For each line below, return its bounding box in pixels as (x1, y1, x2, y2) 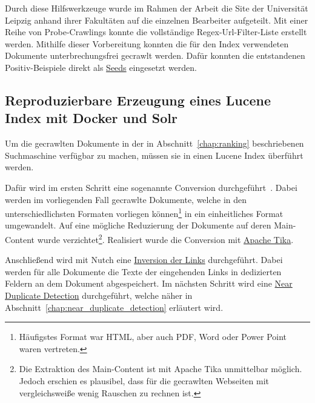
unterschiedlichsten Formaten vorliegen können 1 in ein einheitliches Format (5, 205, 283, 219)
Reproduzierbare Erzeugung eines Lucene (5, 90, 271, 109)
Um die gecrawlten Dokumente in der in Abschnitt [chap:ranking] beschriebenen (5, 137, 304, 150)
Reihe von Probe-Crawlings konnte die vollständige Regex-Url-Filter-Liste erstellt (5, 25, 307, 38)
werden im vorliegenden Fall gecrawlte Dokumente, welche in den (5, 193, 247, 205)
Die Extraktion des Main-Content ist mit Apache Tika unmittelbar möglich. (19, 362, 302, 375)
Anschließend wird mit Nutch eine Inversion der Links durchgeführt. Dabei (5, 253, 283, 266)
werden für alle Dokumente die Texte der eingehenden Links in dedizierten (5, 265, 282, 278)
